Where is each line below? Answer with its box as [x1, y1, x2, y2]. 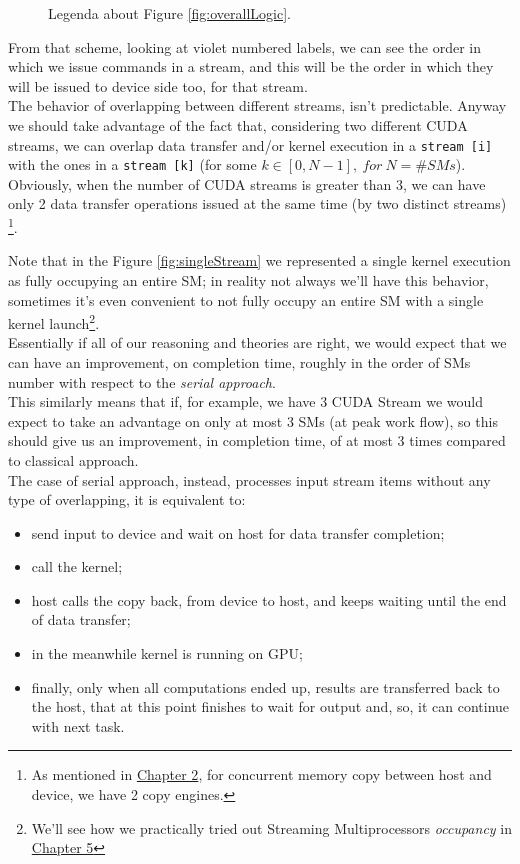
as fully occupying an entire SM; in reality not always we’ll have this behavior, [8, 269, 489, 290]
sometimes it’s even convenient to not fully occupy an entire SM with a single [8, 289, 484, 310]
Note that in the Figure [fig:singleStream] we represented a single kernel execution [8, 250, 511, 271]
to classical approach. [8, 449, 139, 470]
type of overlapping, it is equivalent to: [8, 489, 246, 510]
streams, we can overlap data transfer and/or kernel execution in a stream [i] [8, 134, 493, 155]
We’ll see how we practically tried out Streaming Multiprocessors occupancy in [31, 817, 512, 838]
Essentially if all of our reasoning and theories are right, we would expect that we [8, 332, 507, 353]
